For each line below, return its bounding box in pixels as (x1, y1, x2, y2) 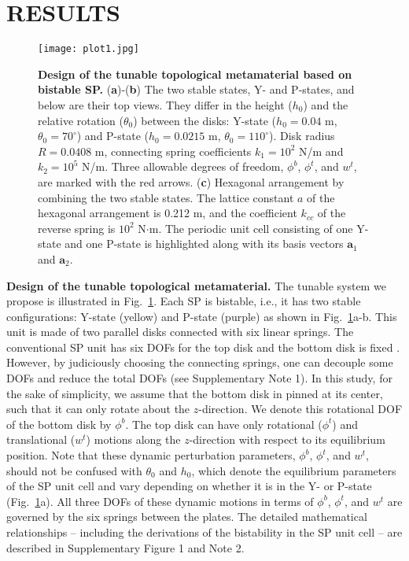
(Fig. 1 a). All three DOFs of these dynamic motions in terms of (6, 493, 314, 509)
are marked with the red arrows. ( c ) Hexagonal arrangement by (38, 173, 345, 190)
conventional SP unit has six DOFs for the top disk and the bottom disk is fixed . (6, 338, 400, 355)
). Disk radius (269, 127, 335, 144)
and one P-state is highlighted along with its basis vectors (64, 235, 344, 252)
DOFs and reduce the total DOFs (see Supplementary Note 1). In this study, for (6, 370, 392, 386)
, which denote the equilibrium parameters (191, 462, 396, 478)
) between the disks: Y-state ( (133, 112, 277, 128)
